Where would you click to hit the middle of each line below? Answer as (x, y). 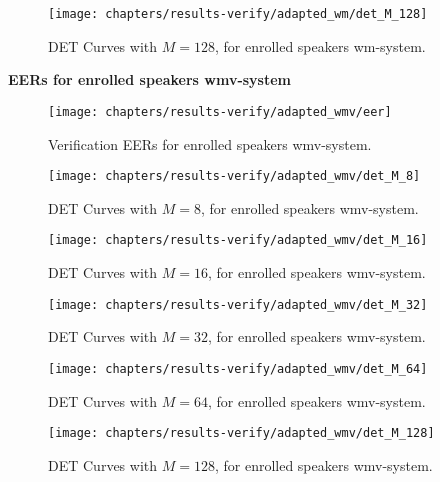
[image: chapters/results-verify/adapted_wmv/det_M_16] (238, 240)
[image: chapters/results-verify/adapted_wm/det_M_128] (238, 14)
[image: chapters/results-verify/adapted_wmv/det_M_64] (238, 368)
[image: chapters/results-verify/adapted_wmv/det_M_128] (241, 433)
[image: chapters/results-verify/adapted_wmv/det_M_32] (238, 304)
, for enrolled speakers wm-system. (320, 45)
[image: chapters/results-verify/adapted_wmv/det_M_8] (234, 176)
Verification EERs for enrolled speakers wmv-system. (210, 143)
